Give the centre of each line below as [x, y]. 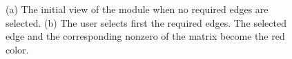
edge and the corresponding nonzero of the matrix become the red [145, 36]
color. [17, 49]
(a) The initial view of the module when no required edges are [137, 9]
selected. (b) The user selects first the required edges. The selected [146, 22]
